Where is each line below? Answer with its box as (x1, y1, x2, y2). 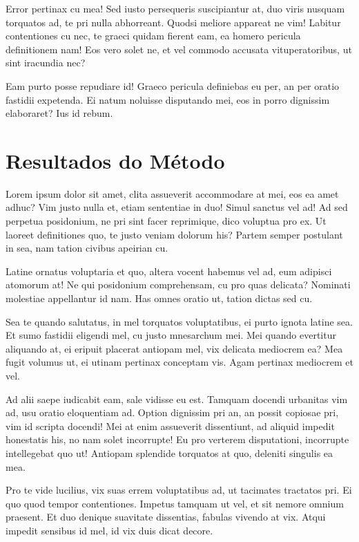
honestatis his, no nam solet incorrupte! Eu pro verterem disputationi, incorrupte (6, 432, 349, 447)
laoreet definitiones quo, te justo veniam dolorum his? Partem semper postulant (6, 227, 343, 241)
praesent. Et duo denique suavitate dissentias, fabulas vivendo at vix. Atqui (6, 510, 326, 524)
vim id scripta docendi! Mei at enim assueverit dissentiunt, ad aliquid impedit (6, 418, 335, 433)
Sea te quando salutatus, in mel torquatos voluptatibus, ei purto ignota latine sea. (6, 314, 353, 328)
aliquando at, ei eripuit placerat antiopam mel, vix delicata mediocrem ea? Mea (6, 341, 343, 355)
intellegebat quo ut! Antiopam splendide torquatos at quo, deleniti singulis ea (6, 445, 333, 460)
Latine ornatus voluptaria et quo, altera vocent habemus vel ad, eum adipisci (6, 263, 332, 278)
